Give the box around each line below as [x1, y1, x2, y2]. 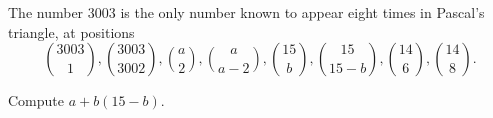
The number [8, 2, 84, 22]
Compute [8, 90, 64, 111]
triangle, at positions [8, 21, 135, 42]
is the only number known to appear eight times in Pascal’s [120, 2, 485, 22]
